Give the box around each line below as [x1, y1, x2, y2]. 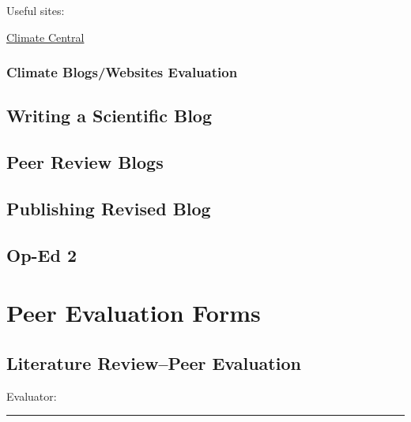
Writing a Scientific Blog [6, 103, 212, 128]
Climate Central [6, 28, 85, 45]
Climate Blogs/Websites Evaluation [6, 62, 238, 82]
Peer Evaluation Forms [6, 297, 261, 329]
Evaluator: [6, 387, 57, 404]
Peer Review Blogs [6, 150, 164, 174]
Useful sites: [6, 2, 65, 18]
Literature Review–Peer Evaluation [6, 350, 301, 375]
